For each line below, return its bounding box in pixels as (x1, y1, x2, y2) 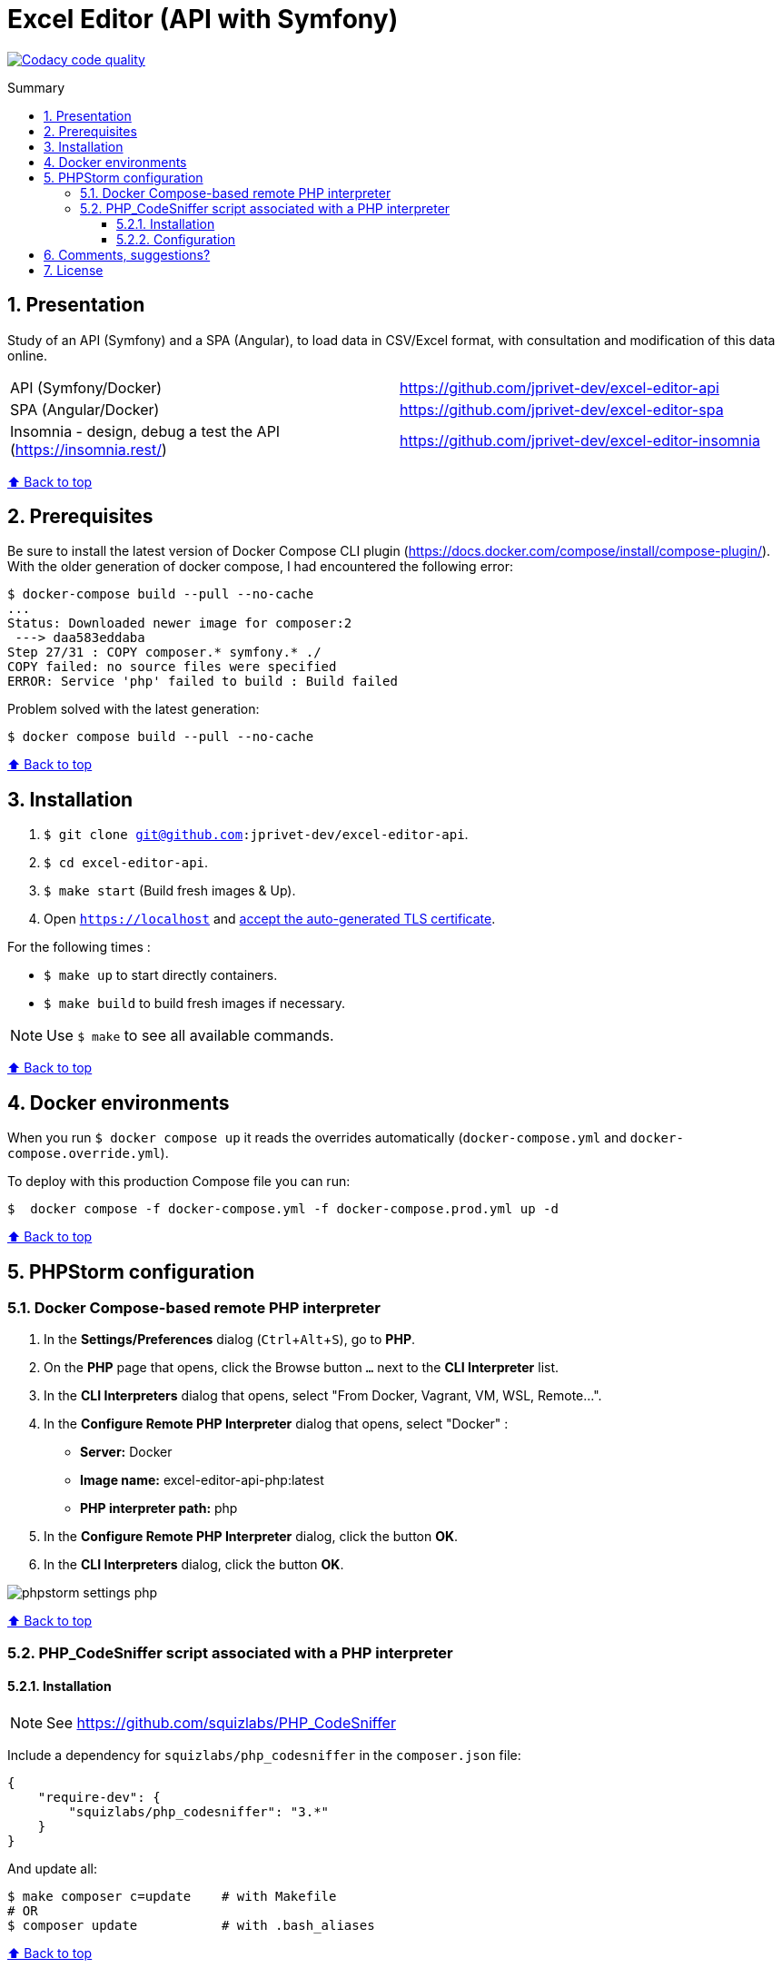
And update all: (7, 1860, 97, 1876)
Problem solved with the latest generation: (7, 701, 260, 717)
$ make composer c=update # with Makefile (7, 1888, 337, 1904)
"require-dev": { (37, 1789, 161, 1805)
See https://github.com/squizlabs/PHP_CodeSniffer (46, 1713, 396, 1732)
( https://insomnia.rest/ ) (10, 440, 167, 459)
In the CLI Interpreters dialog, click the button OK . (44, 1557, 344, 1573)
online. (7, 347, 47, 363)
